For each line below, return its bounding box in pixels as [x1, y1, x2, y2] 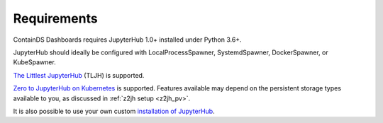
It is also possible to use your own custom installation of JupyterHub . [13, 107, 216, 115]
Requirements [13, 11, 99, 26]
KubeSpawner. [13, 58, 56, 66]
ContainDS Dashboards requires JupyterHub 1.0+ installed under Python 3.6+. [13, 35, 242, 44]
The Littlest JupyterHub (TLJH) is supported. [13, 71, 145, 79]
